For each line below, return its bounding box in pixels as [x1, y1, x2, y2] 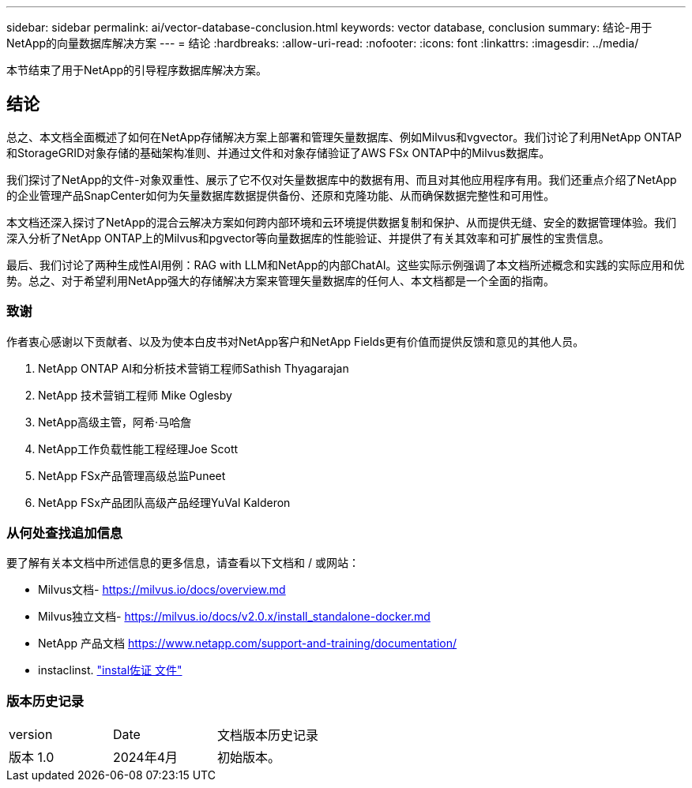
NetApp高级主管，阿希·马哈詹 [38, 415, 192, 429]
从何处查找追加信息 [6, 524, 123, 541]
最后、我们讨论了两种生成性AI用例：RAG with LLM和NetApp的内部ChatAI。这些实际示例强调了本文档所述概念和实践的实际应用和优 [6, 257, 685, 272]
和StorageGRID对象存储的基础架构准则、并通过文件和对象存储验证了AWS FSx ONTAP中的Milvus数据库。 [6, 145, 551, 159]
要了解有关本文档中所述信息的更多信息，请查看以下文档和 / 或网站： [6, 556, 359, 570]
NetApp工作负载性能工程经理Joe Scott [38, 441, 239, 456]
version [9, 726, 53, 743]
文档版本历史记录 [217, 727, 319, 744]
